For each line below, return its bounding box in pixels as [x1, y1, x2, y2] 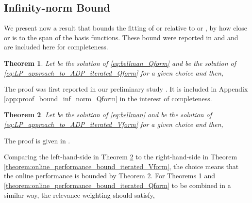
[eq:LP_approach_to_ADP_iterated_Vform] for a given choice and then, [4, 119, 223, 129]
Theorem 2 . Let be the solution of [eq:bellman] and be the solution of [4, 109, 212, 120]
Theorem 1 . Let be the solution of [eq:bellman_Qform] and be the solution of [4, 58, 236, 68]
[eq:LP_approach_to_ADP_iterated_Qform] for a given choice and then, [4, 67, 224, 78]
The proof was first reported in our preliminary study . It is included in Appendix [4, 84, 248, 94]
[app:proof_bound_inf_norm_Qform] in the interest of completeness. [4, 93, 212, 103]
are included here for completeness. [4, 42, 108, 52]
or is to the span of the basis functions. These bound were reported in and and [4, 32, 238, 42]
